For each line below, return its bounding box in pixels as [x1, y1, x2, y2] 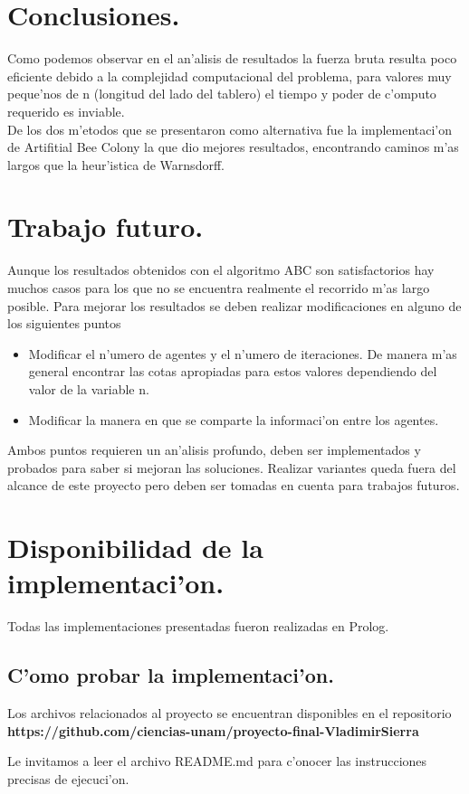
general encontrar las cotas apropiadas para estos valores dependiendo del [28, 362, 437, 381]
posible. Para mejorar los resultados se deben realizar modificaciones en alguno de [7, 296, 462, 315]
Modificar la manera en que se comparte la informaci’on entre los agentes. [28, 410, 439, 429]
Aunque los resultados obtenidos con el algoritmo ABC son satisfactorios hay [7, 260, 435, 279]
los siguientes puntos [7, 314, 121, 333]
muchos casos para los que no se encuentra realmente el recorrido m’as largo [7, 279, 430, 297]
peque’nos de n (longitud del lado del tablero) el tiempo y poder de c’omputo [7, 84, 436, 103]
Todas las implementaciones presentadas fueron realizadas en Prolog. [7, 617, 389, 636]
